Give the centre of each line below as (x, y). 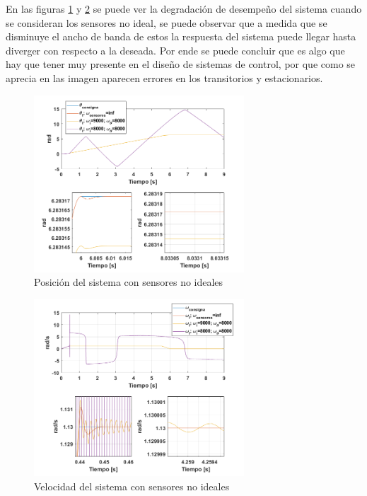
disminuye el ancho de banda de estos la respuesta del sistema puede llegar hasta (181, 36)
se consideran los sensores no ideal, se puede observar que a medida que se (167, 22)
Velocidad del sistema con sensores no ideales (132, 486)
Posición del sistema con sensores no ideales (129, 282)
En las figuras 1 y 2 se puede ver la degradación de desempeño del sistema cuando (184, 8)
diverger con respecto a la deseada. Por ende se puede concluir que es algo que (175, 50)
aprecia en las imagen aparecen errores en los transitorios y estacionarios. (164, 77)
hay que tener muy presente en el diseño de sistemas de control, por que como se (181, 64)
